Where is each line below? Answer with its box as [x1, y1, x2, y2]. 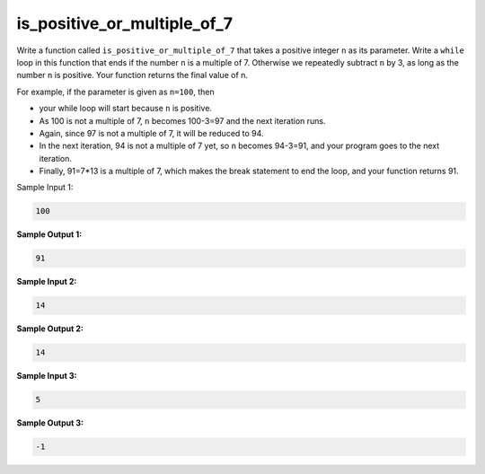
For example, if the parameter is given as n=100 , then [16, 86, 215, 97]
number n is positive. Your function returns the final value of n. [16, 70, 249, 81]
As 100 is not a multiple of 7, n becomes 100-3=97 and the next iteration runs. [39, 115, 326, 126]
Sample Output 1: [16, 229, 83, 240]
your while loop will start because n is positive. [39, 103, 213, 114]
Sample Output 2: [16, 323, 84, 334]
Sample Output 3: [16, 417, 84, 428]
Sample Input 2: [16, 276, 77, 287]
